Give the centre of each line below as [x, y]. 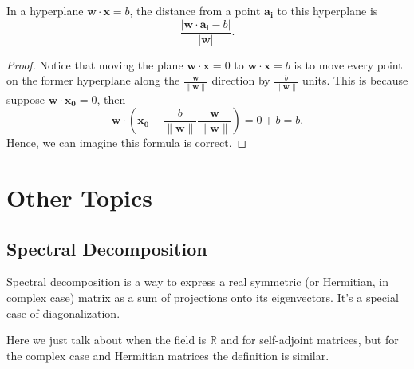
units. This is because [355, 80]
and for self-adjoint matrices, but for [310, 340]
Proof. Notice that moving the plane [95, 64]
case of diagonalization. [63, 313]
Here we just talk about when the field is [106, 340]
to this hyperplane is [327, 10]
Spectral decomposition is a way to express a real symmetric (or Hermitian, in [197, 282]
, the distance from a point [195, 10]
